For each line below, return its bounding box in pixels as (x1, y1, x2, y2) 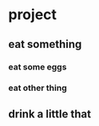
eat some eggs (8, 61, 67, 73)
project (8, 6, 57, 24)
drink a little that (8, 107, 92, 120)
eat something (8, 37, 82, 51)
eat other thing (8, 82, 67, 93)
